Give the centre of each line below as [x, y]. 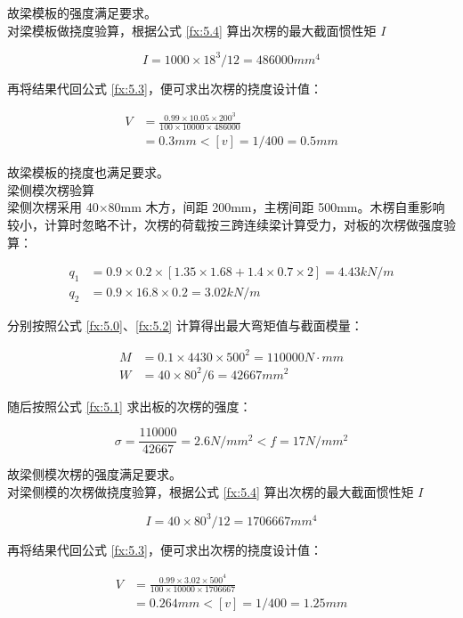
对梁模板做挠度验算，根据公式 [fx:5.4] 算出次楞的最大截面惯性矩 [192, 30]
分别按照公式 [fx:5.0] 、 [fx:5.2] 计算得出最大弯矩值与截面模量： [185, 325]
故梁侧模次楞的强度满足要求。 [94, 474]
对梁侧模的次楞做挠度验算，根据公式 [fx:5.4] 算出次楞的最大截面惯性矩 [211, 491]
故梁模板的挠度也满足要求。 [88, 172]
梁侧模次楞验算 [51, 189]
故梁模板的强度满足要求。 [82, 12]
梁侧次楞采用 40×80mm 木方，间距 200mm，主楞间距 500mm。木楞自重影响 [226, 207]
